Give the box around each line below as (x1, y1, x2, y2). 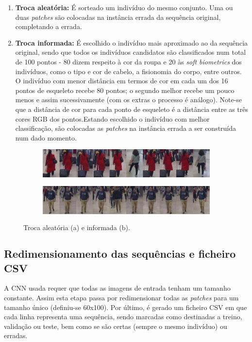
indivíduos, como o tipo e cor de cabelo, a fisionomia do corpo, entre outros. (15, 66, 242, 76)
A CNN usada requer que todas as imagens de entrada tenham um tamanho (4, 283, 231, 293)
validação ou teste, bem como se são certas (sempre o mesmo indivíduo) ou (4, 321, 227, 331)
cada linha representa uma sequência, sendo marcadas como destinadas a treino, (4, 311, 242, 322)
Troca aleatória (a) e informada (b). (23, 222, 130, 233)
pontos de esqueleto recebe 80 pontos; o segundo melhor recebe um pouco (15, 85, 235, 95)
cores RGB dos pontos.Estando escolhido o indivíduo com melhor (15, 113, 210, 124)
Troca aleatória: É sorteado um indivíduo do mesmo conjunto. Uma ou (15, 2, 233, 12)
